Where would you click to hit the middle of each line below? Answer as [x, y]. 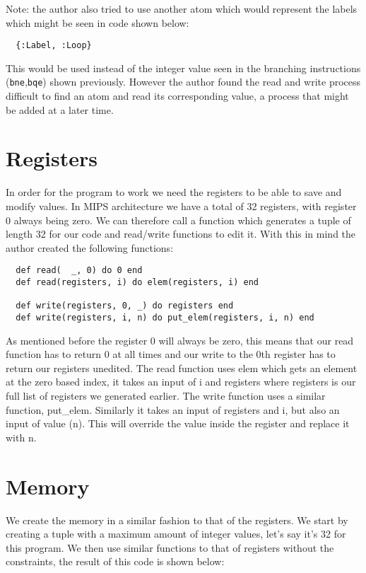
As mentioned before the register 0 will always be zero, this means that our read [180, 340]
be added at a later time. [60, 109]
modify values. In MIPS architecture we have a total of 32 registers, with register [181, 206]
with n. [21, 437]
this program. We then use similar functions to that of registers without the [170, 547]
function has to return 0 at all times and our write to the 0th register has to [171, 354]
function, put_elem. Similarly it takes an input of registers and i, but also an [173, 409]
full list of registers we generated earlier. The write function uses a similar [166, 396]
